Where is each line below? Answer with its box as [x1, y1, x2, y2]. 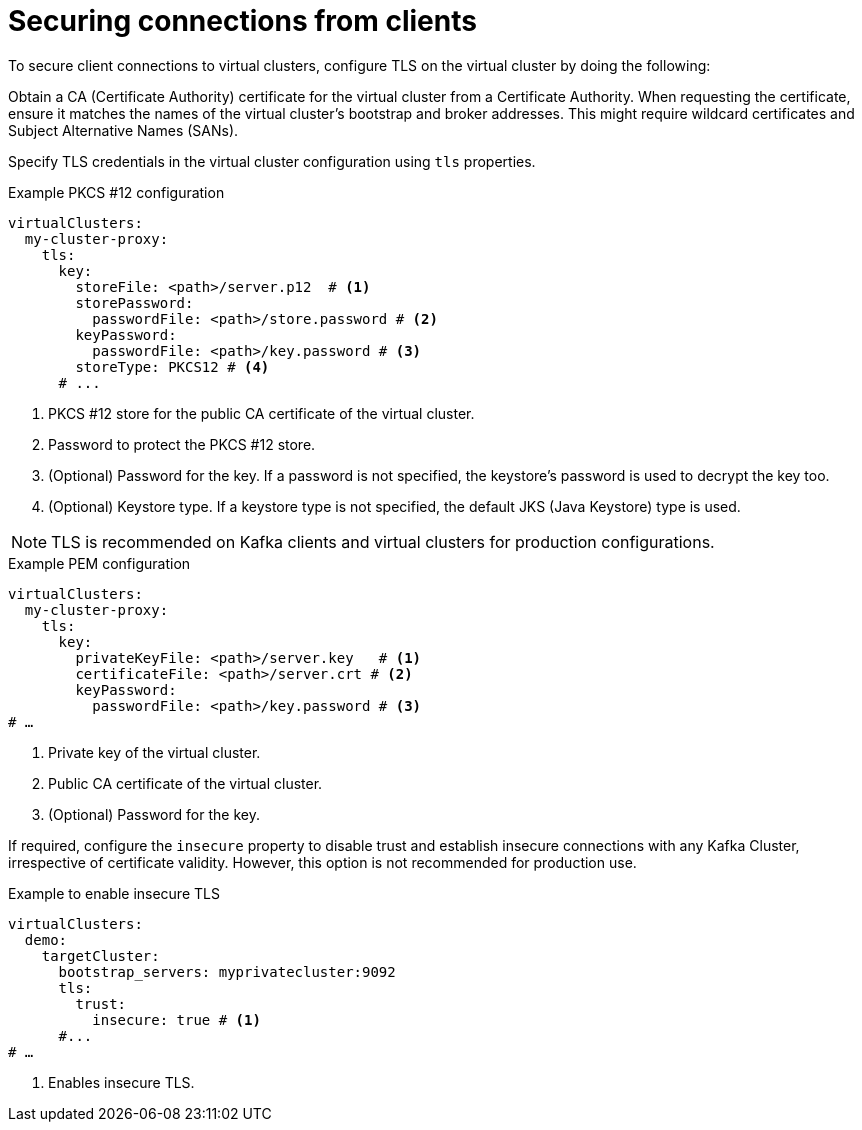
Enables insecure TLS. [48, 1073, 195, 1091]
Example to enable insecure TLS [8, 884, 220, 902]
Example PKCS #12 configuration [8, 183, 225, 201]
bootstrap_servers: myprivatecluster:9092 [58, 963, 396, 980]
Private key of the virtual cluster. [48, 743, 261, 761]
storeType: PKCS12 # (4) [75, 358, 270, 375]
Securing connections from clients [8, 4, 477, 38]
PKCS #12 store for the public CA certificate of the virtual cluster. [48, 404, 475, 422]
